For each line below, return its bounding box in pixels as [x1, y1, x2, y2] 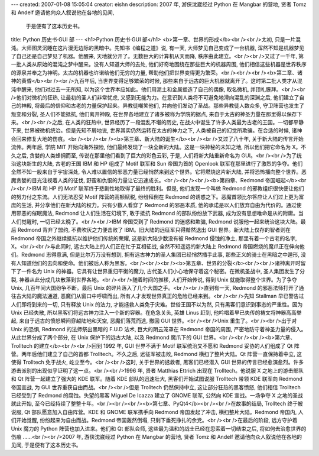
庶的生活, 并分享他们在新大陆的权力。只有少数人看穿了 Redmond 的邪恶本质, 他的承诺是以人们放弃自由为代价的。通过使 [11, 201, 302, 208]
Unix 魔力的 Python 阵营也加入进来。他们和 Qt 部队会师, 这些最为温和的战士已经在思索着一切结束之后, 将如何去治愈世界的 [11, 425, 307, 432]
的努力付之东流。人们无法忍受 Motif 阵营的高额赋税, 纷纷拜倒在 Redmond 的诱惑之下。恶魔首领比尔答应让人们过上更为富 [11, 193, 304, 200]
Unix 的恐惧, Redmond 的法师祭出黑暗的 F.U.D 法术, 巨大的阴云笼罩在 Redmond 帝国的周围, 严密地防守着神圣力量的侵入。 [11, 325, 307, 332]
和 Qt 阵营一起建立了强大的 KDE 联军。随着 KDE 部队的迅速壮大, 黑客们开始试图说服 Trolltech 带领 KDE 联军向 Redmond [11, 376, 302, 383]
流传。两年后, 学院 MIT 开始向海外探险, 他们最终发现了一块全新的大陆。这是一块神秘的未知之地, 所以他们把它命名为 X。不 [11, 144, 307, 151]
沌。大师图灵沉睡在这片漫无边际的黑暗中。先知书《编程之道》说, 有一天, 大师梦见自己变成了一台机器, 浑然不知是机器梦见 [11, 44, 304, 51]
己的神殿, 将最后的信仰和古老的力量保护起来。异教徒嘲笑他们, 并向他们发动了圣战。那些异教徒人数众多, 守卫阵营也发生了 [11, 102, 304, 109]
